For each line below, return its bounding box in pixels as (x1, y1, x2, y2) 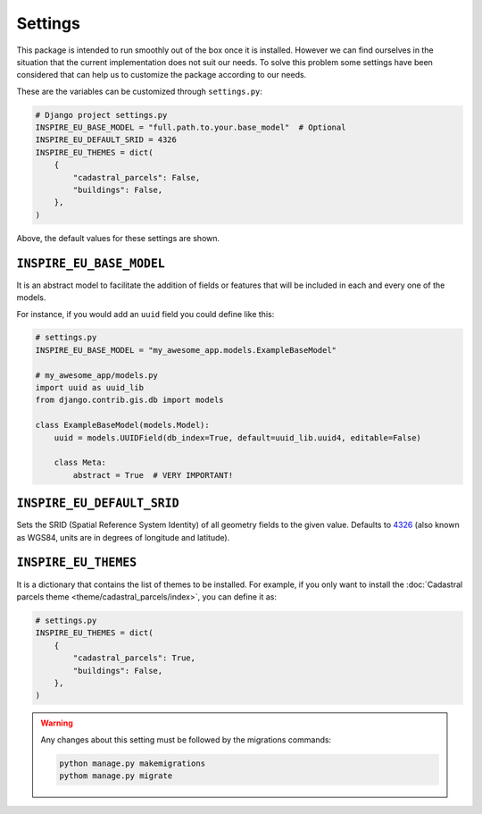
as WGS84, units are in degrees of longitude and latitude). (16, 532, 230, 542)
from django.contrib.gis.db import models (35, 395, 224, 406)
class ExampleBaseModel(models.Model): (35, 420, 210, 431)
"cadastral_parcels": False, (72, 172, 201, 182)
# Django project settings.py (35, 110, 168, 120)
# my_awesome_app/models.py (35, 370, 158, 380)
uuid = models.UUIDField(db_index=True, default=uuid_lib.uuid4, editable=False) (54, 432, 421, 442)
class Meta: (54, 457, 107, 468)
